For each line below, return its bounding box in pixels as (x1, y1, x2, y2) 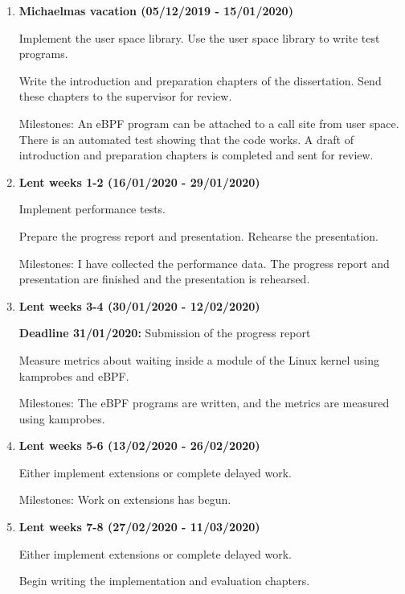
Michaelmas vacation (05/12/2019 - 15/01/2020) (18, 2, 293, 19)
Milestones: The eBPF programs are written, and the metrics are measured (18, 394, 390, 411)
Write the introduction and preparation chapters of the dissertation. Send (18, 72, 382, 89)
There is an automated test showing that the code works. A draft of (18, 130, 354, 147)
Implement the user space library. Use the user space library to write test (18, 29, 380, 46)
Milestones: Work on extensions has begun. (18, 491, 231, 508)
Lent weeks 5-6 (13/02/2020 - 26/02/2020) (18, 437, 260, 454)
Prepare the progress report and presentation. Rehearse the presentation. (18, 227, 378, 244)
